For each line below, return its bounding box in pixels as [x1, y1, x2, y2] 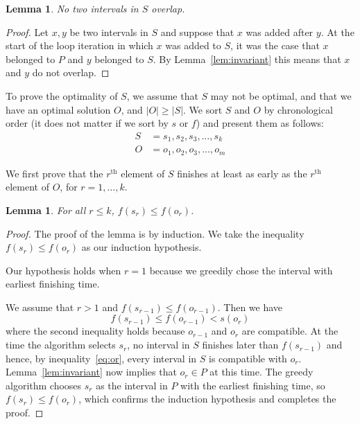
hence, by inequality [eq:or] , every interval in [6, 351, 197, 365]
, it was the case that [230, 38, 320, 53]
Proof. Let [6, 24, 49, 39]
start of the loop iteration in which [6, 38, 153, 53]
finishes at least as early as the [177, 166, 307, 180]
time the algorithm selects [6, 337, 116, 352]
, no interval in [127, 337, 190, 352]
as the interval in [96, 378, 168, 392]
